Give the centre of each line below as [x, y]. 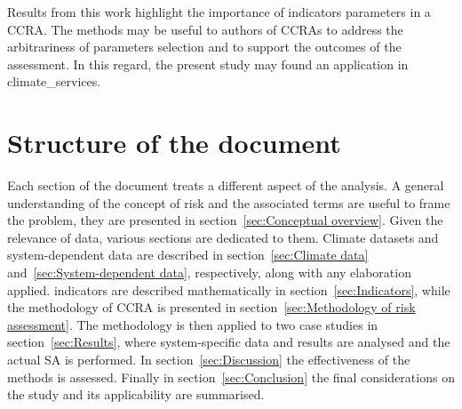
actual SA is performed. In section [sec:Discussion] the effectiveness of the [209, 360]
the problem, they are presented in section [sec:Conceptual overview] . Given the [225, 220]
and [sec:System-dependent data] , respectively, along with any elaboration [209, 273]
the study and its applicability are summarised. [136, 394]
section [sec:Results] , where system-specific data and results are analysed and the [229, 342]
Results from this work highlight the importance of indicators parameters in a [219, 12]
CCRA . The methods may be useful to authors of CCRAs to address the [205, 29]
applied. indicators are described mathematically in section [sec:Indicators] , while [229, 289]
